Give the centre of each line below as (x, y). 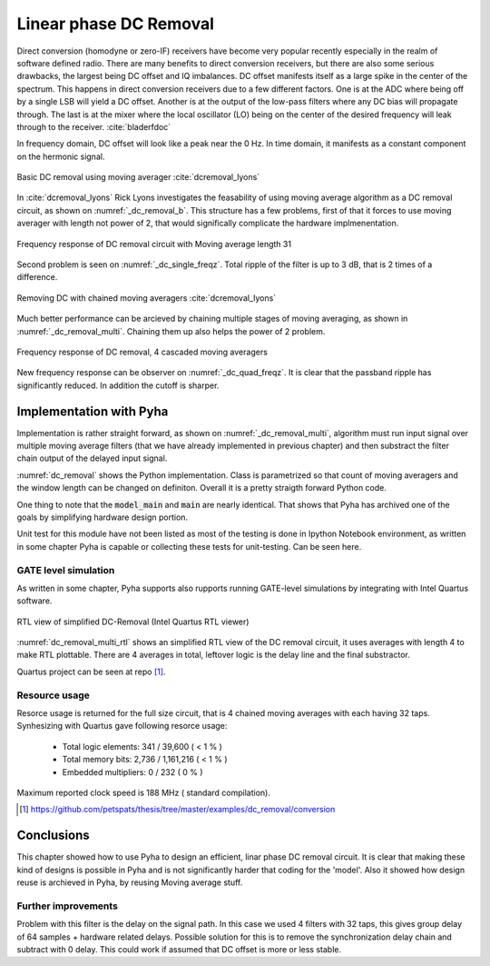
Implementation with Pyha (93, 411)
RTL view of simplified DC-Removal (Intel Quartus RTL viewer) (133, 622)
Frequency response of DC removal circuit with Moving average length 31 (154, 244)
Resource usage (54, 695)
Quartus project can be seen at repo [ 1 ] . (91, 672)
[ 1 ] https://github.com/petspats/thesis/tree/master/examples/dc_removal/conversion (177, 810)
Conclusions (53, 836)
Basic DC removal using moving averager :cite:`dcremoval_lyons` (138, 177)
